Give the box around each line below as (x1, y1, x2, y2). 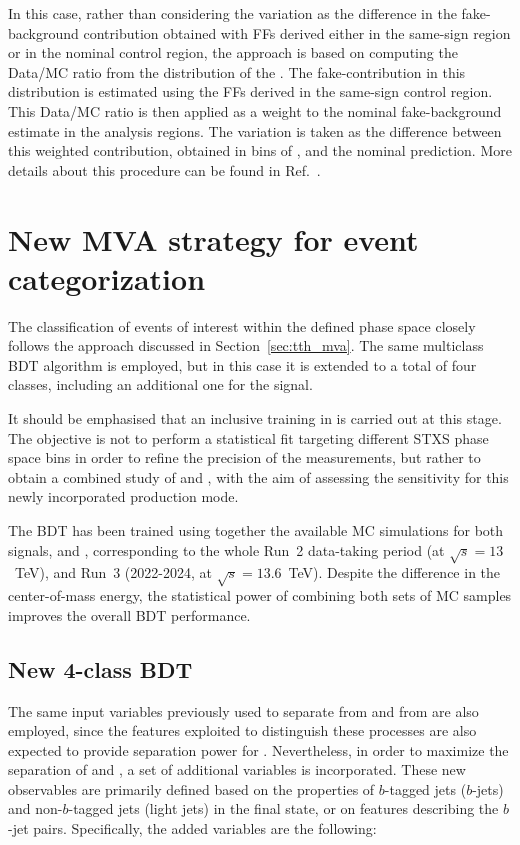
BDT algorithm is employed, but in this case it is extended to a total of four (8, 354, 477, 375)
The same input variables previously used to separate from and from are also (8, 700, 479, 721)
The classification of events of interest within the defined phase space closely (8, 315, 476, 336)
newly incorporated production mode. (8, 486, 239, 507)
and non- (8, 798, 63, 819)
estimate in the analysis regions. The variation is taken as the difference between (8, 120, 502, 141)
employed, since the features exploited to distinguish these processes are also (8, 720, 477, 741)
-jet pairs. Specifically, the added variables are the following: (8, 818, 377, 839)
